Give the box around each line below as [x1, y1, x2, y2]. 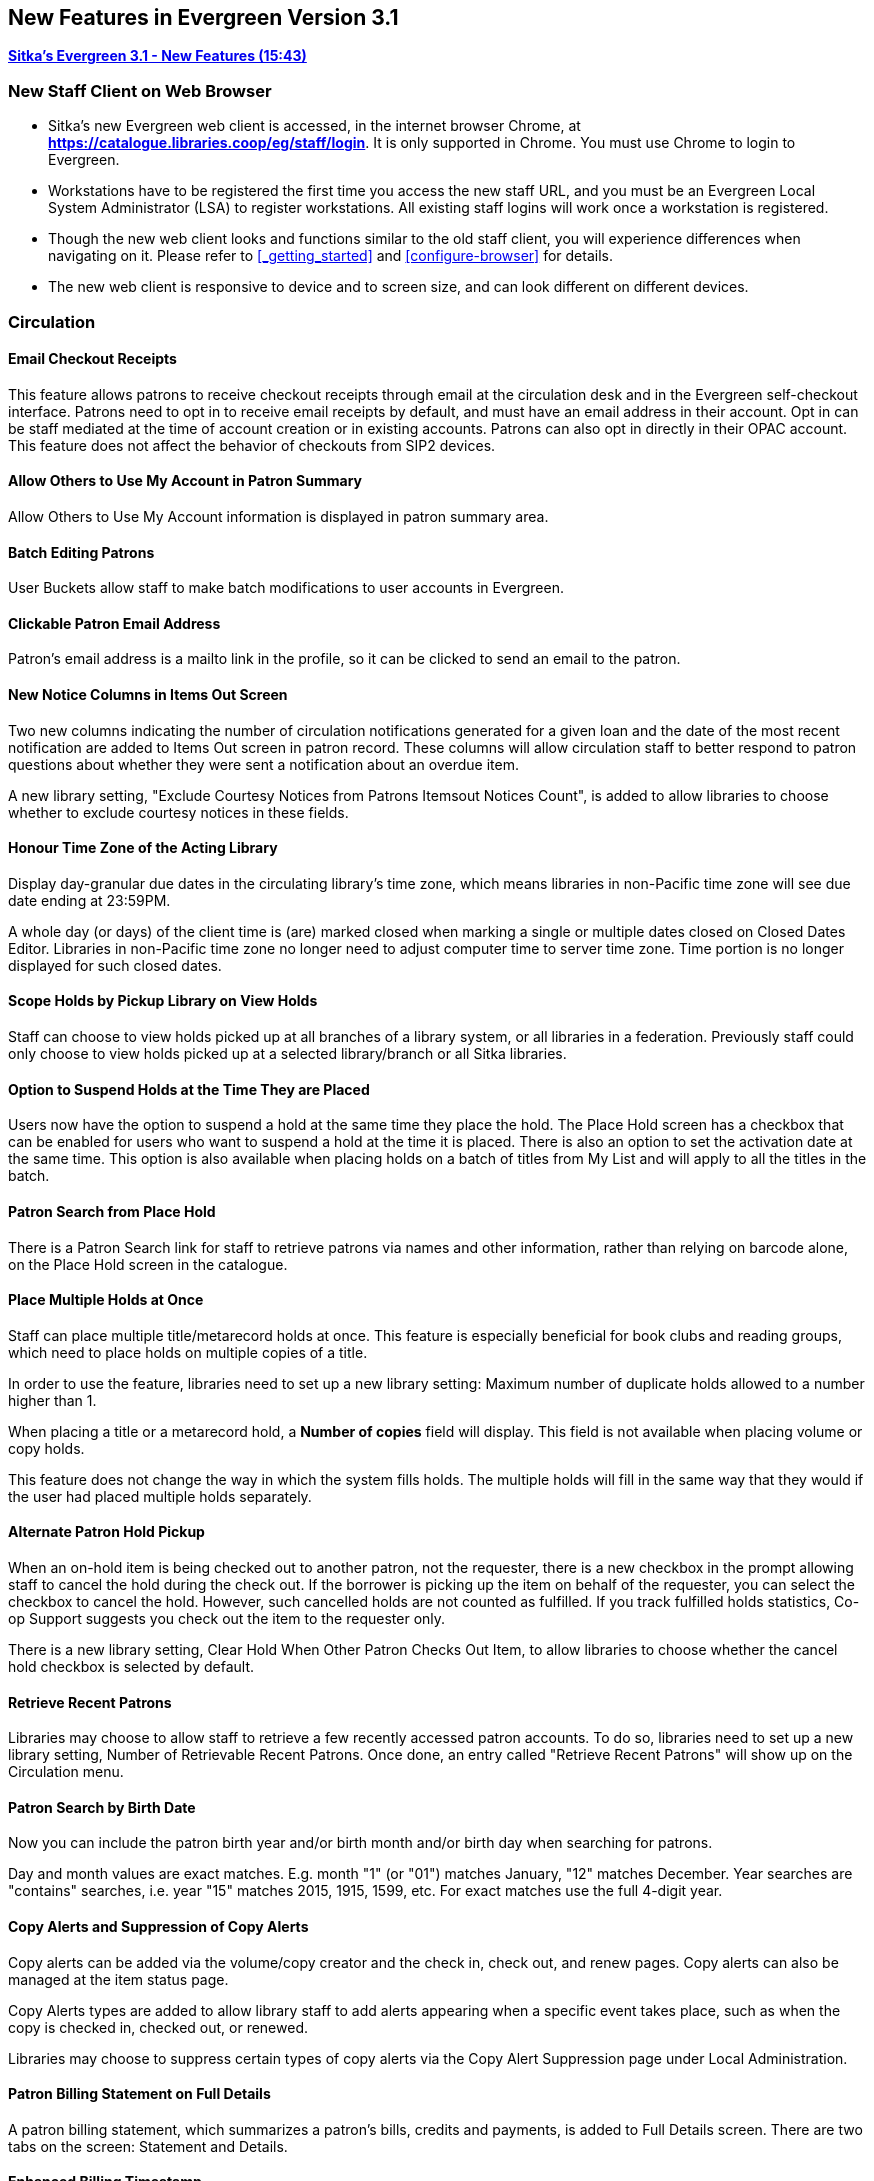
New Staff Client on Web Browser [8, 80, 272, 101]
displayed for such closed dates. [8, 956, 222, 974]
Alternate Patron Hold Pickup [8, 1523, 205, 1541]
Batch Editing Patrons [8, 543, 155, 561]
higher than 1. [8, 1391, 97, 1409]
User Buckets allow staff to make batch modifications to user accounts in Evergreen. [8, 579, 564, 597]
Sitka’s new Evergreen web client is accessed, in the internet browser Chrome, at [48, 117, 581, 135]
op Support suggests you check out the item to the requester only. [8, 1609, 446, 1627]
